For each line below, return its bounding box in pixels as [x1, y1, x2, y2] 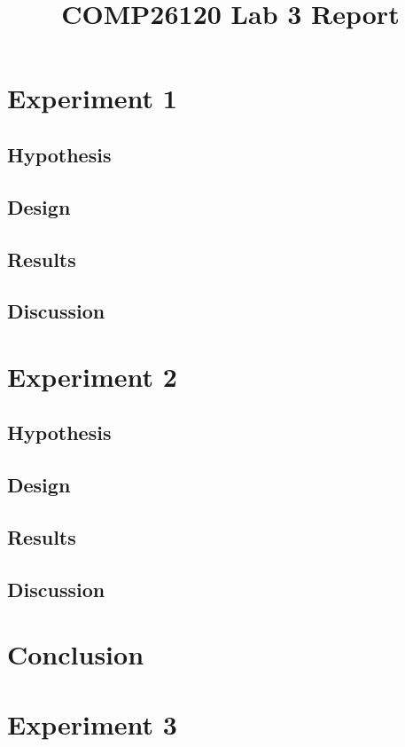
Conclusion [7, 636, 144, 672]
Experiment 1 [7, 80, 177, 116]
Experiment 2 [7, 358, 177, 394]
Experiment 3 [7, 705, 177, 742]
